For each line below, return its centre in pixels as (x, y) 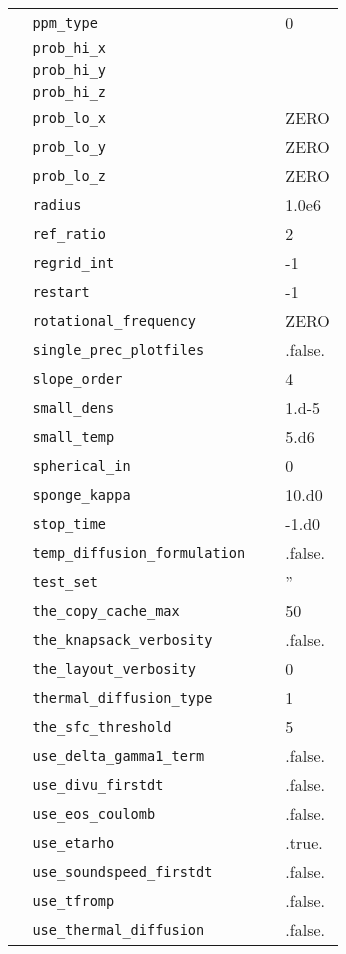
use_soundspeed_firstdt (122, 871)
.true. (304, 842)
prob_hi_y (69, 70)
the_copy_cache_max (106, 610)
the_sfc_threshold (102, 726)
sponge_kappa (81, 494)
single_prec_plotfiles (118, 349)
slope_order (77, 378)
